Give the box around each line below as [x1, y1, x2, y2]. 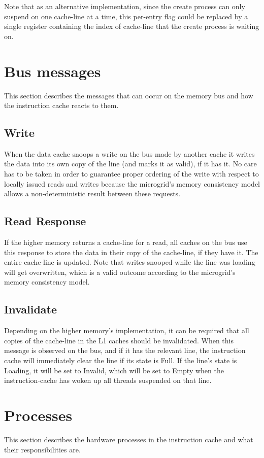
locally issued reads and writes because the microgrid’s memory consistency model [4, 178, 260, 189]
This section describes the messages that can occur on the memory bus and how [4, 90, 253, 100]
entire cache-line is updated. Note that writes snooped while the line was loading [4, 257, 255, 267]
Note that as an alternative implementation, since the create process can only [4, 1, 245, 11]
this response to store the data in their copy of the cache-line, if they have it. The [4, 246, 258, 257]
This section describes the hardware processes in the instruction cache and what [4, 434, 253, 444]
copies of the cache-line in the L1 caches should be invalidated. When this [4, 335, 234, 345]
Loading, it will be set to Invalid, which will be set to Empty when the [4, 365, 224, 375]
